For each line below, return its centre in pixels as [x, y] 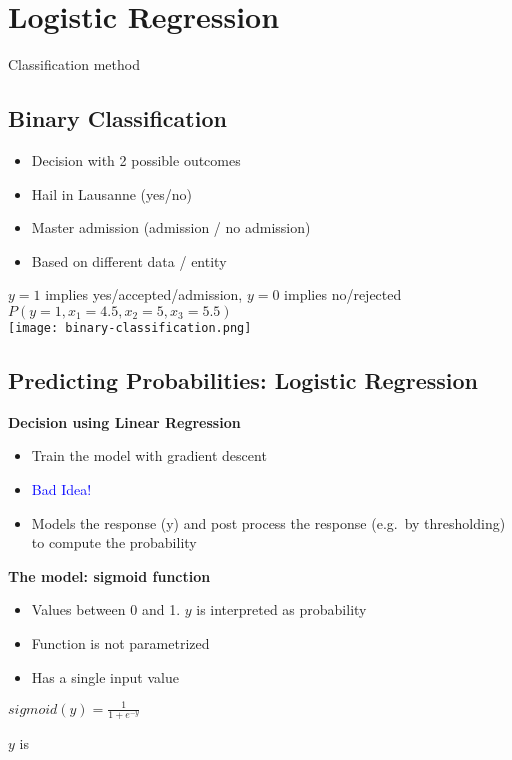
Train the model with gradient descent [149, 455]
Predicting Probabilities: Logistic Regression [243, 379]
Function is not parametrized [120, 642]
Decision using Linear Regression [124, 421]
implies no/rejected [343, 294]
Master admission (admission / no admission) [171, 227]
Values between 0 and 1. [106, 609]
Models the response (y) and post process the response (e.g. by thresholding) [268, 522]
